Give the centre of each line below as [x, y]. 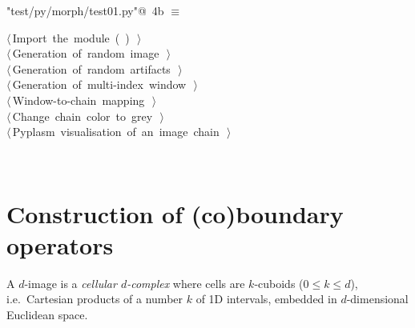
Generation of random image [86, 53]
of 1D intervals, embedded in [266, 299]
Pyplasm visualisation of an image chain [116, 132]
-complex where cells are [186, 283]
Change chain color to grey [83, 116]
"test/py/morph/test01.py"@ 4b [85, 10]
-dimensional [377, 299]
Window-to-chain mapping [79, 100]
